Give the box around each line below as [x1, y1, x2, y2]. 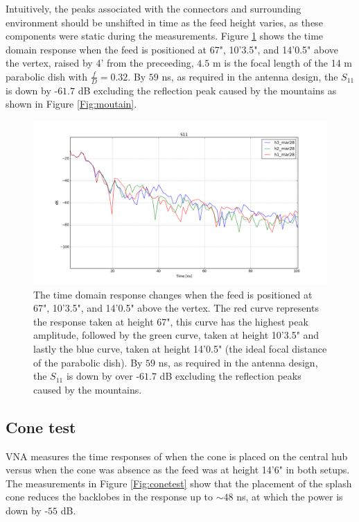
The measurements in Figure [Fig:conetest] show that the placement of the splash [6, 475, 352, 490]
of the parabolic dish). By [33, 355, 143, 369]
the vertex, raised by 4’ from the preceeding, [6, 56, 194, 70]
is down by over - [66, 369, 140, 383]
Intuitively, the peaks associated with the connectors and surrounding [6, 1, 301, 15]
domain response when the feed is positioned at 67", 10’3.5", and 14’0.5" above [6, 42, 339, 56]
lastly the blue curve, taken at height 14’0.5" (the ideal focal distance [33, 341, 327, 355]
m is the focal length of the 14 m [212, 56, 353, 70]
